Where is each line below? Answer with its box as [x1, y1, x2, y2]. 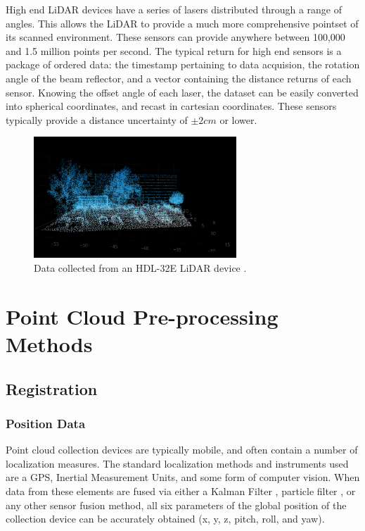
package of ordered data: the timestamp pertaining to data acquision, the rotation [6, 57, 360, 72]
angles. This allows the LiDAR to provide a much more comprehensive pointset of [6, 15, 359, 30]
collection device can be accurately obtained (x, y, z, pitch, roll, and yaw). [6, 511, 325, 526]
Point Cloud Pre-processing [6, 301, 278, 330]
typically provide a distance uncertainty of [6, 112, 188, 127]
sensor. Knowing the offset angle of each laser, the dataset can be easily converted [6, 85, 359, 99]
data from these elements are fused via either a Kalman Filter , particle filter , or [6, 484, 356, 498]
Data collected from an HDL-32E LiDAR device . [34, 261, 247, 275]
